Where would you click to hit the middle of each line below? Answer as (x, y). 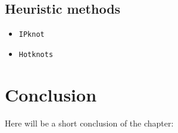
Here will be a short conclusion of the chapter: (89, 123)
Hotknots (36, 54)
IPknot (32, 35)
